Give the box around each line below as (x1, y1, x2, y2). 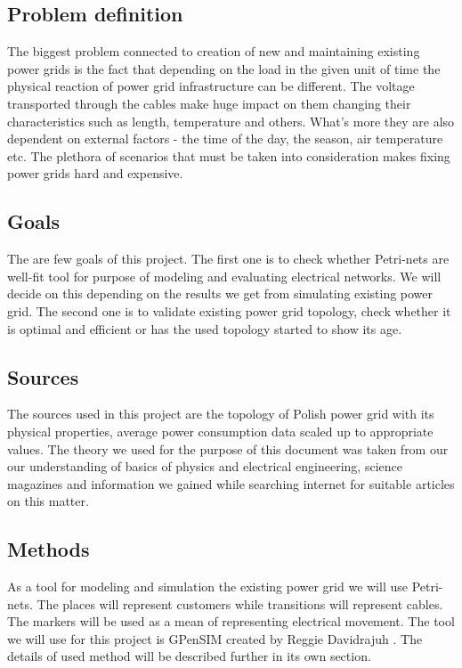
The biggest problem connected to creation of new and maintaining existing (7, 42, 420, 61)
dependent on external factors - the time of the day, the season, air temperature (7, 129, 443, 148)
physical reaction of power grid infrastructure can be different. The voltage (7, 77, 415, 95)
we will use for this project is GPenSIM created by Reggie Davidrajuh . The (7, 629, 423, 648)
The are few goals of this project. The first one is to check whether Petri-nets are (7, 249, 450, 268)
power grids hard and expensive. (7, 164, 183, 183)
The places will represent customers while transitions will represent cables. (36, 594, 443, 613)
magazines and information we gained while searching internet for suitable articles (7, 474, 455, 493)
